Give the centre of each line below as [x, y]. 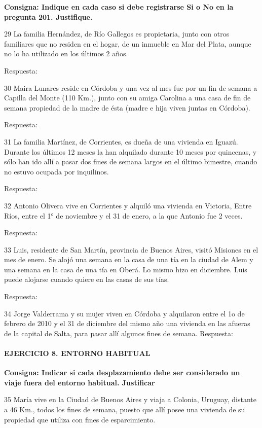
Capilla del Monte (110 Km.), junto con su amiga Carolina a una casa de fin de [127, 98]
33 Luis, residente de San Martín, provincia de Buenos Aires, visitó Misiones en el [131, 249]
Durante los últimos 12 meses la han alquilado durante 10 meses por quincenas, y [130, 151]
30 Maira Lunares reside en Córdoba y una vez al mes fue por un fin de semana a [131, 87]
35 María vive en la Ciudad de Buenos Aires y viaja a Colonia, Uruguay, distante [130, 399]
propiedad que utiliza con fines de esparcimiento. [80, 419]
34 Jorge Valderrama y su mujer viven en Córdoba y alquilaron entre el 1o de [124, 313]
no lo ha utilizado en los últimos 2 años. [66, 53]
